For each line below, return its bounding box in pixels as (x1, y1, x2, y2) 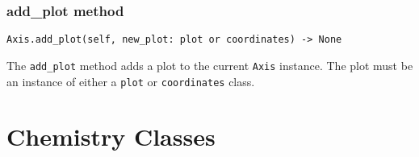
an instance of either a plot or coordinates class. (6, 72, 255, 89)
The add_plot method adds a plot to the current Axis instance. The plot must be (6, 56, 413, 73)
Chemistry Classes (6, 120, 216, 153)
